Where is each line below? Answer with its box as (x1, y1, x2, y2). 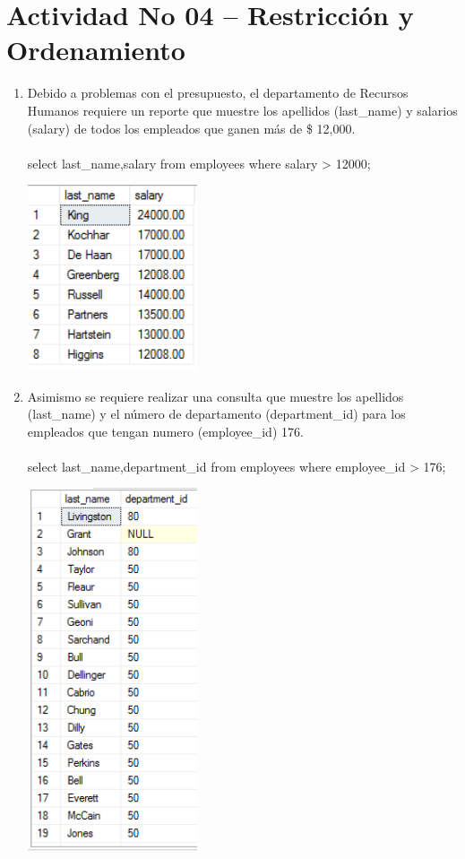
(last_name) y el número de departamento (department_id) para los (27, 404, 406, 423)
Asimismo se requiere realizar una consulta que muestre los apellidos (27, 386, 404, 405)
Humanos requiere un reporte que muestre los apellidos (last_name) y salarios (27, 100, 458, 119)
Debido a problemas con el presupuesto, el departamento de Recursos (27, 83, 409, 102)
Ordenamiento (6, 31, 185, 68)
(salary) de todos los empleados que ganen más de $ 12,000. (27, 118, 356, 137)
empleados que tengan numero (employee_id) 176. (27, 421, 304, 440)
